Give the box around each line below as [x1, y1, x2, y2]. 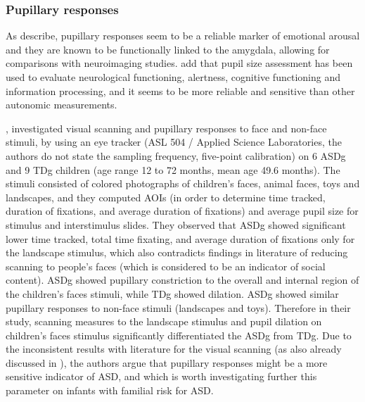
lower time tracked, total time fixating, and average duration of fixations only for [6, 231, 355, 246]
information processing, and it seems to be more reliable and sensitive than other [6, 83, 355, 98]
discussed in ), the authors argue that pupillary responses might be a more [6, 355, 328, 370]
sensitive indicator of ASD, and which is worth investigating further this [6, 369, 317, 384]
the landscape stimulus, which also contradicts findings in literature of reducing [6, 245, 348, 260]
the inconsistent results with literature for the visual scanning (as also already [6, 341, 342, 356]
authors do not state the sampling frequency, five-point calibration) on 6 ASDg [6, 148, 346, 163]
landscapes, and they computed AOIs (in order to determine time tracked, [6, 189, 326, 204]
